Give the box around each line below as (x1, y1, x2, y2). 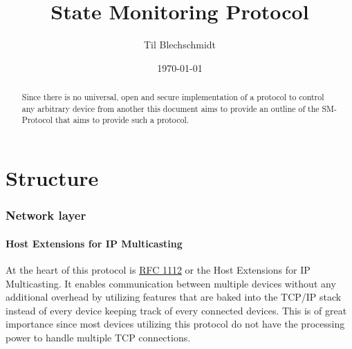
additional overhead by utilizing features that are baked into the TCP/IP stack (6, 290, 342, 304)
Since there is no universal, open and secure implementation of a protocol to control (21, 91, 324, 103)
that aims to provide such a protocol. (55, 114, 189, 126)
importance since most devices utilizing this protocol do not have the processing (6, 317, 345, 331)
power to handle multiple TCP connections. (6, 330, 191, 344)
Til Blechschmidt (143, 37, 216, 52)
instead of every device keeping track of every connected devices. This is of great (6, 303, 347, 317)
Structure (6, 164, 99, 192)
